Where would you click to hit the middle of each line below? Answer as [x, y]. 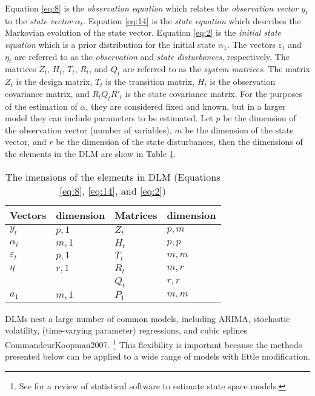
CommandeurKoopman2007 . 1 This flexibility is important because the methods [154, 343]
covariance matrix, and [47, 93]
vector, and [26, 142]
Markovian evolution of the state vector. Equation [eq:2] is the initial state [143, 32]
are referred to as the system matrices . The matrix [217, 69]
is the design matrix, [54, 82]
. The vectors [251, 44]
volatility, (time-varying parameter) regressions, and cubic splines [126, 330]
